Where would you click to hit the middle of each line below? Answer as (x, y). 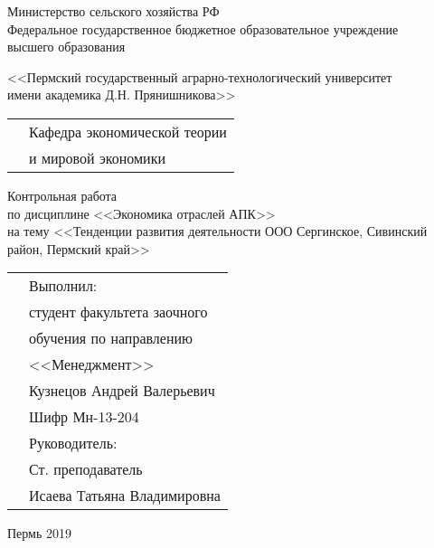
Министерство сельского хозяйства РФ (113, 11)
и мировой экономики (98, 157)
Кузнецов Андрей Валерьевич (122, 391)
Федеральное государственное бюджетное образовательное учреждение (203, 28)
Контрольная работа (62, 195)
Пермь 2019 (40, 533)
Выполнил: (63, 286)
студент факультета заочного (118, 312)
